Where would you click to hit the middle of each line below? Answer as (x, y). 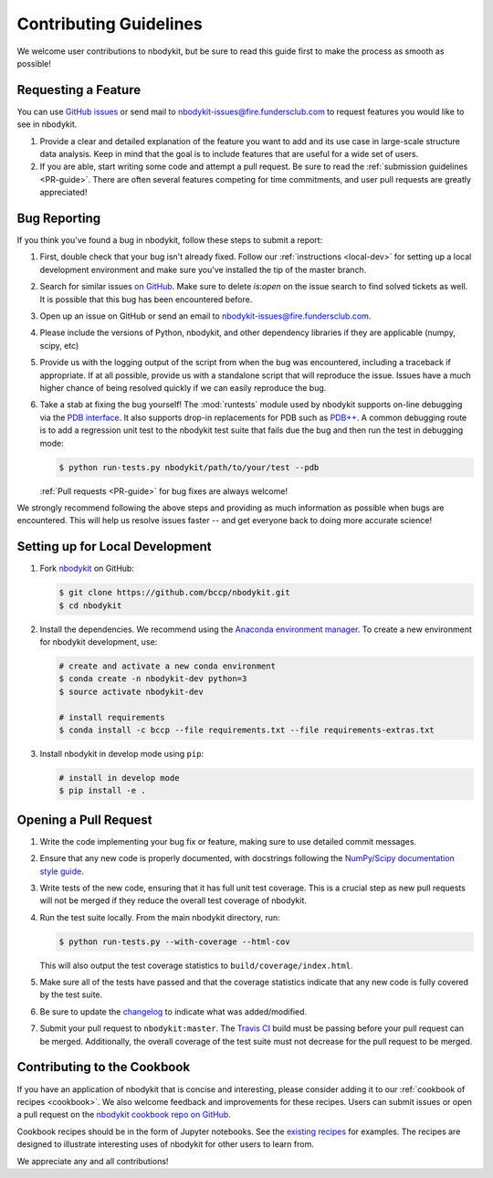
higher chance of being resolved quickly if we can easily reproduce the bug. (183, 388)
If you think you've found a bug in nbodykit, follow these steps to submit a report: (170, 240)
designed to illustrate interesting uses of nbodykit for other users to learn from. (165, 1144)
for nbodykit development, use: (99, 642)
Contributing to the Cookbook (104, 1067)
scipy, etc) (59, 345)
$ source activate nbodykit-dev (131, 691)
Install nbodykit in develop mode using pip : (122, 753)
